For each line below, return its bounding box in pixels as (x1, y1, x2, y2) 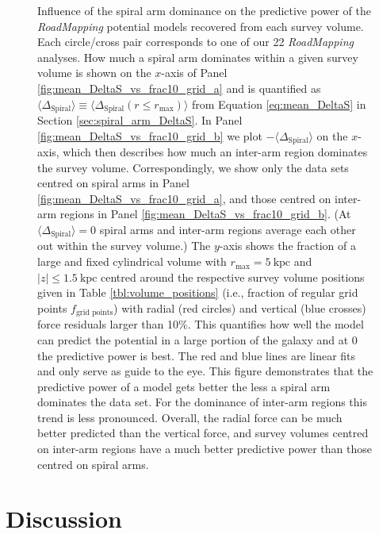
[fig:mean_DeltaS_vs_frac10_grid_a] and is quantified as (37, 79, 321, 96)
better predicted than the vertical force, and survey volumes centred (37, 425, 369, 441)
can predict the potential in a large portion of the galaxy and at (37, 331, 349, 348)
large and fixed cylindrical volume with (37, 253, 227, 270)
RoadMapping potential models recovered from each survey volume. (37, 17, 364, 34)
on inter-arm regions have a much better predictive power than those (37, 440, 372, 457)
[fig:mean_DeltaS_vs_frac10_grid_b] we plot (37, 127, 262, 144)
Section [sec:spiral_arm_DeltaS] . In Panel (37, 112, 243, 129)
